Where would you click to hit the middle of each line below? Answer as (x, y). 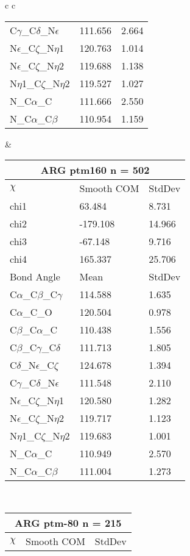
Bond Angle (35, 277)
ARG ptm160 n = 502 (95, 170)
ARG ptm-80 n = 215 (68, 522)
